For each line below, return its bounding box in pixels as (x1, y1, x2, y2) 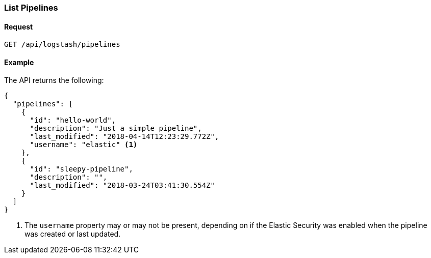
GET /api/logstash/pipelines (4, 40, 120, 49)
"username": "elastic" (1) (30, 140, 138, 149)
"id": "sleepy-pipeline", (30, 165, 133, 174)
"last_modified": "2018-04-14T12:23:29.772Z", (30, 132, 219, 141)
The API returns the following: (4, 76, 104, 85)
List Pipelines (4, 3, 58, 13)
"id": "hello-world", (30, 116, 116, 125)
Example (4, 58, 34, 67)
